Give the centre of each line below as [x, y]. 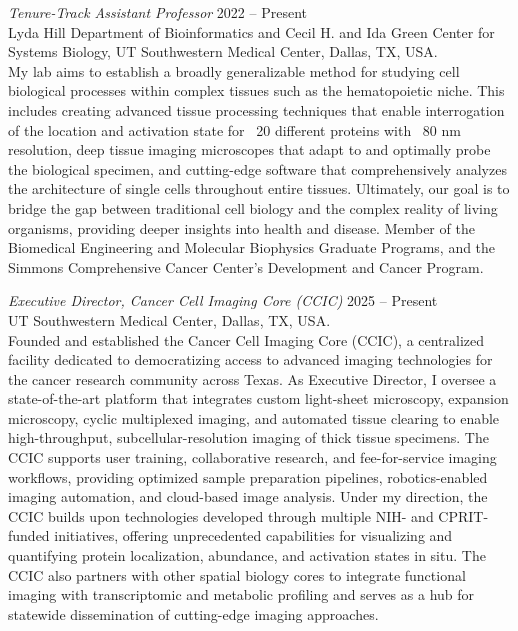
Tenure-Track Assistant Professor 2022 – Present [157, 12]
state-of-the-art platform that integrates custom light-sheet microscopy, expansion [258, 398]
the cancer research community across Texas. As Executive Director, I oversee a [252, 378]
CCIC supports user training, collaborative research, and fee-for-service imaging [252, 457]
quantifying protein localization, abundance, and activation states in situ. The [247, 555]
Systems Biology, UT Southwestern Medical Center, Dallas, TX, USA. [223, 51]
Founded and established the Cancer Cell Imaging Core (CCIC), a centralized [246, 339]
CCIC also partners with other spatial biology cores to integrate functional [237, 574]
